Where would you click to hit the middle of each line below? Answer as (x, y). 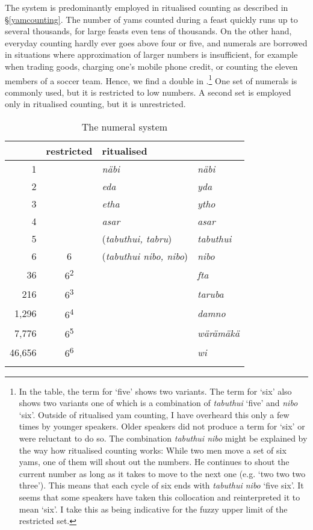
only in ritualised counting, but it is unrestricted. (95, 104)
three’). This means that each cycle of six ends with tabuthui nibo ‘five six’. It (161, 485)
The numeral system (125, 127)
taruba (211, 294)
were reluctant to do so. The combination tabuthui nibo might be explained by (163, 438)
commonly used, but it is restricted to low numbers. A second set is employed (148, 92)
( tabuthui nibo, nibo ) (145, 256)
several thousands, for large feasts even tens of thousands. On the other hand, (148, 31)
